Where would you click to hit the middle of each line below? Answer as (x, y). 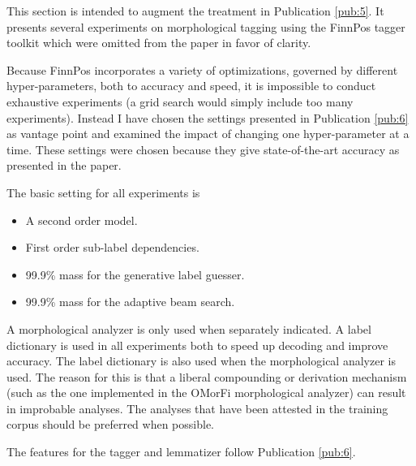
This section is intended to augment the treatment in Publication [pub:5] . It (195, 11)
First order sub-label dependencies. (112, 247)
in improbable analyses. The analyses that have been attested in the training (197, 408)
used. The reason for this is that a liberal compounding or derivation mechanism (207, 376)
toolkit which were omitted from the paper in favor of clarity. (159, 43)
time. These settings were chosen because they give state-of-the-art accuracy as (203, 149)
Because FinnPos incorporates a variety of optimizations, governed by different (202, 69)
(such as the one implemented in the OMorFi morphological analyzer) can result (206, 393)
